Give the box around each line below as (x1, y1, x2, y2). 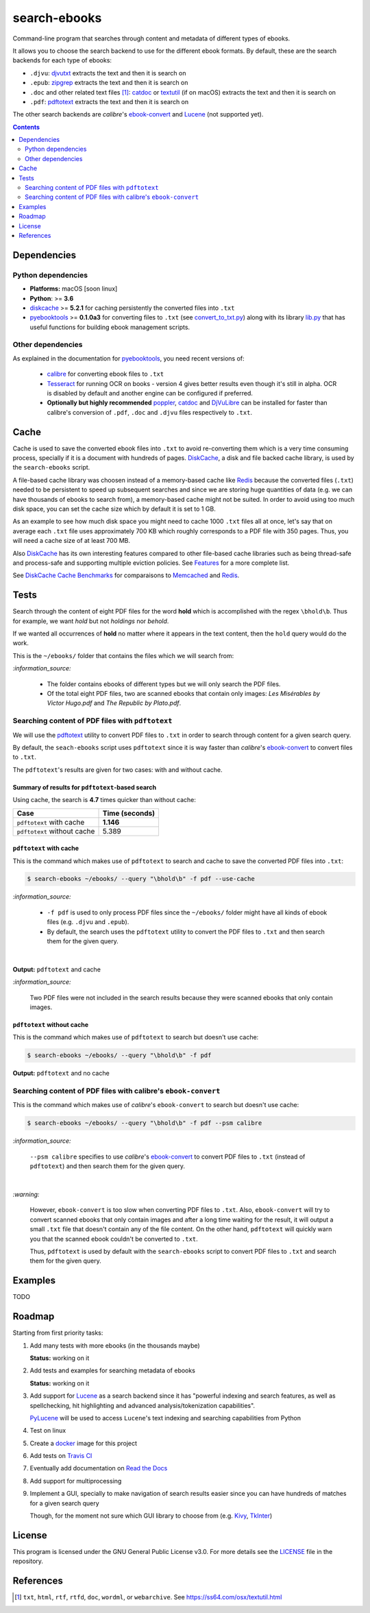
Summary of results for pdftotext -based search (12, 783, 157, 791)
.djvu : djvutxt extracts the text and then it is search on (29, 69, 186, 77)
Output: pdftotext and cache (12, 965, 101, 973)
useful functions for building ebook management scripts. (29, 323, 190, 331)
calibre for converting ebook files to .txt (47, 370, 164, 378)
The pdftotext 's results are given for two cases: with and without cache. (12, 765, 223, 774)
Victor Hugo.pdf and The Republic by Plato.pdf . (47, 699, 182, 707)
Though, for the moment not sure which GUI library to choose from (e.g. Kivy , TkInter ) (29, 1512, 273, 1520)
